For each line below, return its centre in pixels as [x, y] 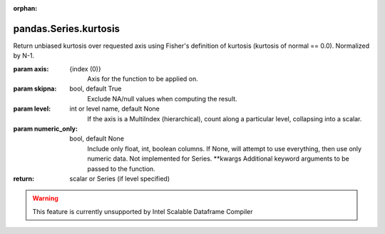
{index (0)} [85, 68]
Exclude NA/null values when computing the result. [163, 98]
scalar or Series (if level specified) [120, 178]
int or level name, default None [115, 109]
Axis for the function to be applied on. [143, 79]
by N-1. [24, 56]
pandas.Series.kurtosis [67, 29]
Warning [45, 198]
